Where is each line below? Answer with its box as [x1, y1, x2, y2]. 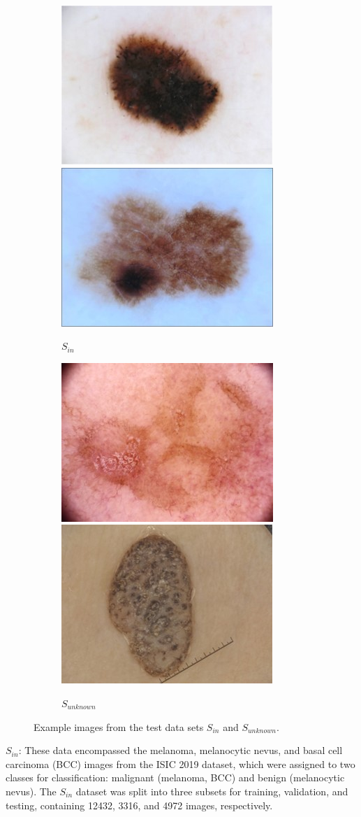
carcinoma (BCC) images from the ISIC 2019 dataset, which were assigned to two [6, 756, 355, 771]
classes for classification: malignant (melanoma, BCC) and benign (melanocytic [6, 770, 345, 785]
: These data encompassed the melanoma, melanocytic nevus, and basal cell [18, 743, 343, 758]
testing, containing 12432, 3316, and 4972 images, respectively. [6, 797, 273, 812]
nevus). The [6, 783, 57, 798]
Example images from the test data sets [34, 719, 204, 734]
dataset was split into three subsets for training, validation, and [75, 783, 348, 798]
